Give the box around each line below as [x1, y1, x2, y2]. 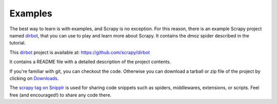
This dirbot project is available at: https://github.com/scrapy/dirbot [9, 49, 150, 55]
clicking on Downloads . [9, 75, 59, 81]
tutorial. [9, 40, 26, 46]
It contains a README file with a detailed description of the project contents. [9, 59, 171, 65]
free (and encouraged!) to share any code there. [9, 92, 112, 98]
